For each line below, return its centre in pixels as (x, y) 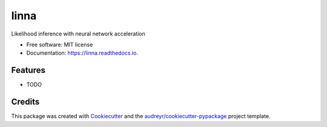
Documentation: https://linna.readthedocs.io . (82, 53)
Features (28, 70)
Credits (25, 102)
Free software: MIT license (60, 45)
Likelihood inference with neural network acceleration (78, 34)
